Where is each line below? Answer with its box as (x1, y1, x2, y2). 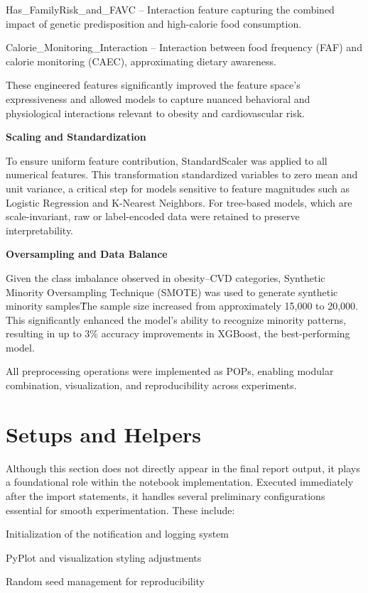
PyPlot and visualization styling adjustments (6, 550, 202, 565)
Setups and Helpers (6, 419, 201, 448)
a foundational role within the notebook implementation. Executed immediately (6, 474, 354, 489)
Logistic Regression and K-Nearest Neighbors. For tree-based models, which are (6, 195, 352, 210)
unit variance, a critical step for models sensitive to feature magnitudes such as (6, 180, 350, 195)
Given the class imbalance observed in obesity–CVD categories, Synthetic (6, 270, 325, 285)
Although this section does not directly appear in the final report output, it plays (6, 460, 360, 475)
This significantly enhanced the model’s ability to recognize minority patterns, (6, 312, 347, 327)
